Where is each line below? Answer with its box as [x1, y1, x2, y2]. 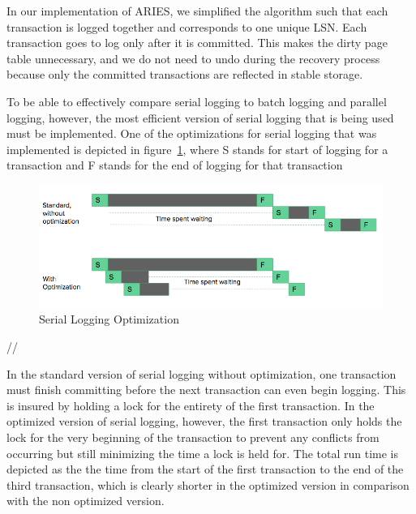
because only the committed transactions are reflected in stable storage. [6, 66, 363, 83]
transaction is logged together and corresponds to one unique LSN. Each [6, 18, 367, 35]
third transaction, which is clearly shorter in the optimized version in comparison [6, 476, 410, 493]
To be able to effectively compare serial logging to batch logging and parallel [6, 92, 387, 109]
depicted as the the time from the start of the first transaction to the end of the [6, 460, 404, 478]
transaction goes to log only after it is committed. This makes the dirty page [6, 34, 388, 51]
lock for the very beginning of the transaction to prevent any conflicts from [6, 428, 380, 445]
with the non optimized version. [6, 492, 165, 509]
